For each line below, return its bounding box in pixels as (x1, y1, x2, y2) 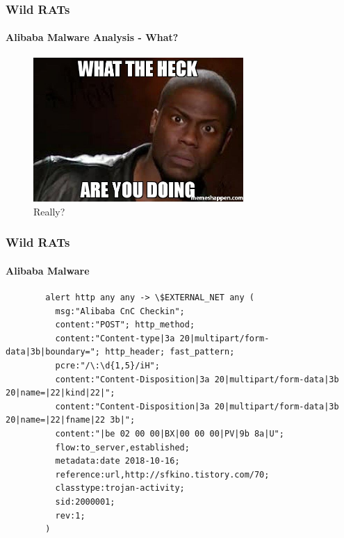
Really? (33, 204, 65, 218)
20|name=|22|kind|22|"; (6, 388, 115, 398)
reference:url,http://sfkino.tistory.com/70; (55, 469, 270, 480)
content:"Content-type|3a (55, 333, 175, 343)
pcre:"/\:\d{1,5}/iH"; (55, 361, 160, 371)
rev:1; (55, 510, 85, 521)
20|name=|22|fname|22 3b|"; (6, 415, 136, 425)
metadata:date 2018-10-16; (55, 456, 180, 466)
